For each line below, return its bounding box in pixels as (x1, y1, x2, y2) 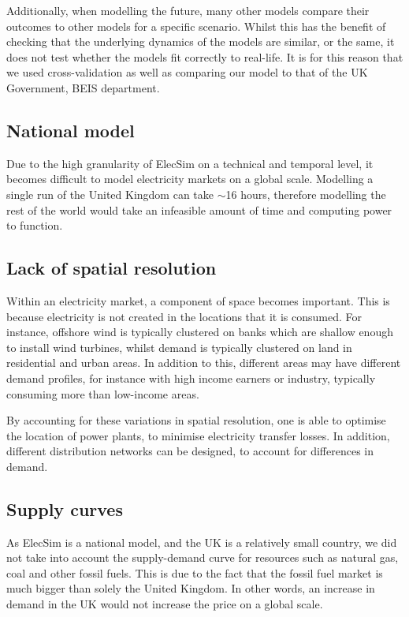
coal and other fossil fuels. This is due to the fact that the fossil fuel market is (6, 564, 383, 581)
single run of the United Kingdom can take (6, 185, 214, 202)
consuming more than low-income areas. (6, 385, 199, 402)
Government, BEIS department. (6, 79, 160, 95)
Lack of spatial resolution (6, 256, 217, 280)
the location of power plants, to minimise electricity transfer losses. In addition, (6, 427, 390, 443)
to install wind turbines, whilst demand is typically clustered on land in (6, 338, 352, 355)
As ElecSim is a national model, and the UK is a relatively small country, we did (6, 533, 397, 550)
